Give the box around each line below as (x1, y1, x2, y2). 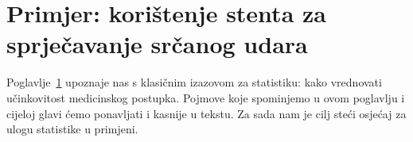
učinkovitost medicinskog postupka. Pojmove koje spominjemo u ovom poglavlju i (6, 89, 405, 106)
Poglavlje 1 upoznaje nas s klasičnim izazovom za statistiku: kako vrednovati (6, 74, 382, 90)
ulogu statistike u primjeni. (6, 121, 138, 137)
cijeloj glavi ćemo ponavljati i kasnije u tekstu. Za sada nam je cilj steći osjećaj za (6, 105, 407, 121)
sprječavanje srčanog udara (6, 28, 308, 60)
